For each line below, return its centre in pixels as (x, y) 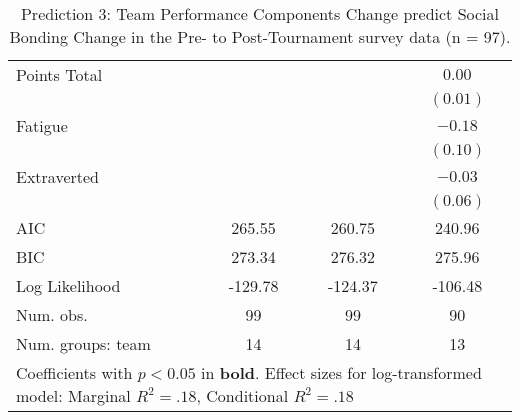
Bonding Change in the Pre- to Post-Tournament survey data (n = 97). (260, 36)
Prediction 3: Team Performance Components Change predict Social (260, 13)
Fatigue (42, 125)
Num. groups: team (83, 343)
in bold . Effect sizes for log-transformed (341, 372)
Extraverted (57, 176)
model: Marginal (73, 395)
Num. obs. (52, 314)
